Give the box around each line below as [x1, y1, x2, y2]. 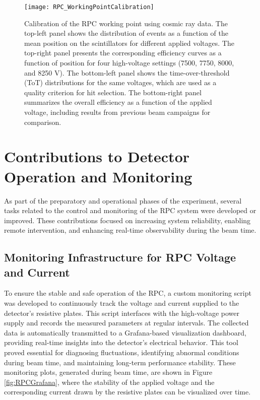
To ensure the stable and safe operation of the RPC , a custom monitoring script [4, 288, 251, 298]
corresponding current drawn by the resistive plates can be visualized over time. [4, 386, 251, 397]
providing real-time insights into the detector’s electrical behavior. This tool [4, 337, 238, 348]
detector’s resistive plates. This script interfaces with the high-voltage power [4, 307, 239, 318]
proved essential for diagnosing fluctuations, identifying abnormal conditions [4, 347, 239, 358]
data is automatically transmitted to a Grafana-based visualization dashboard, [4, 327, 246, 338]
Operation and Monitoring [4, 166, 192, 186]
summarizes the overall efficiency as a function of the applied [24, 97, 212, 107]
